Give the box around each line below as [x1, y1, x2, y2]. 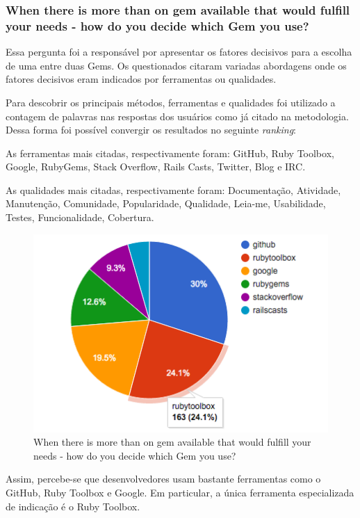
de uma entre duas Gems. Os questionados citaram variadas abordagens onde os [6, 58, 347, 72]
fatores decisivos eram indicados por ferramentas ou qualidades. [6, 72, 277, 86]
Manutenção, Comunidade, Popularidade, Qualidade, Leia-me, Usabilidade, [6, 196, 326, 211]
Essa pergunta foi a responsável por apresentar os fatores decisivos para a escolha [6, 44, 352, 59]
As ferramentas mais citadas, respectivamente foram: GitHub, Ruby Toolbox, [6, 145, 334, 160]
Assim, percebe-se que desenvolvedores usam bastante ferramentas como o [6, 471, 321, 486]
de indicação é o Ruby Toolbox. [6, 499, 140, 513]
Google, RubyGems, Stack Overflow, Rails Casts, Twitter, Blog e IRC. [6, 159, 306, 174]
